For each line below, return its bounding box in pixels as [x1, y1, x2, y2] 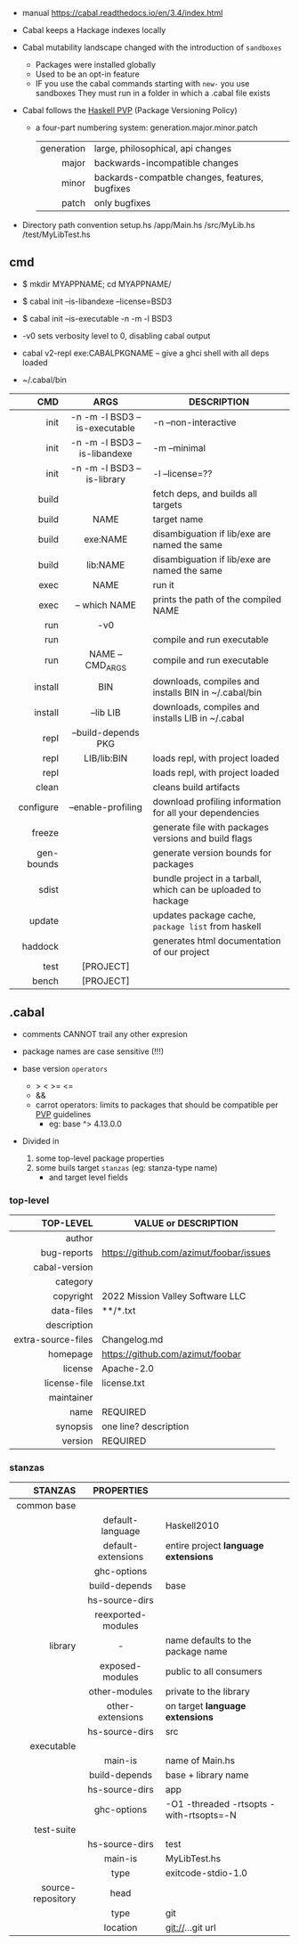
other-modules [88, 1686, 153, 1698]
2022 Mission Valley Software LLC [101, 1290, 246, 1303]
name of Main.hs [165, 1754, 236, 1767]
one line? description [101, 1420, 190, 1433]
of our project [152, 946, 210, 958]
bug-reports [40, 1246, 93, 1259]
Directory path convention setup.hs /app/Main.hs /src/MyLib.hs [21, 220, 255, 230]
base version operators [21, 1063, 109, 1074]
